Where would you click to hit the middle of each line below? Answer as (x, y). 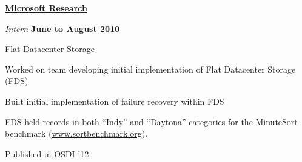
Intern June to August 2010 (62, 28)
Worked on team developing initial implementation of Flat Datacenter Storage (150, 69)
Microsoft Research (46, 8)
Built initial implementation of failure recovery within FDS (115, 101)
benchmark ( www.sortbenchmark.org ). (76, 133)
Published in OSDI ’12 (47, 153)
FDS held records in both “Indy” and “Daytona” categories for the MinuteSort (151, 121)
